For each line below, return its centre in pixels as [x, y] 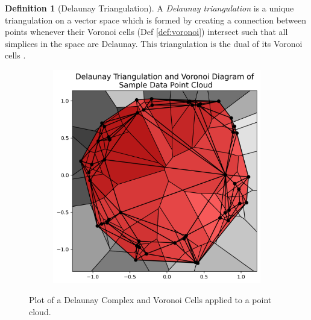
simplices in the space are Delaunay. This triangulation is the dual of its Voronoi [154, 43]
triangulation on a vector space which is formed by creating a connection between [156, 20]
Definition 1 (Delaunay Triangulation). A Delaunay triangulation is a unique [149, 8]
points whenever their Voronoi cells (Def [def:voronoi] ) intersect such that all [146, 32]
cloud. [40, 311]
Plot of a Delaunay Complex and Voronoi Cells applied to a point [150, 300]
